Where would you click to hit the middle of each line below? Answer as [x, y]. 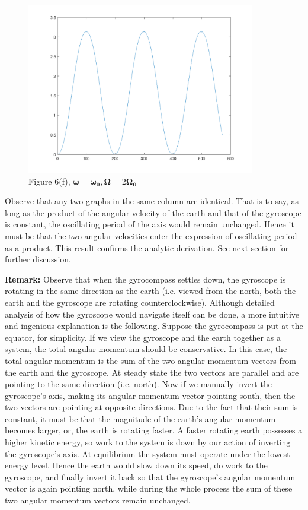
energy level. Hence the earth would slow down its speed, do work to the [136, 465]
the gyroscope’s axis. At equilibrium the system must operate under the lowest [147, 453]
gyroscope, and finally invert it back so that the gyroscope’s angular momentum [150, 476]
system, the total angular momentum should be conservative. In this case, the [146, 349]
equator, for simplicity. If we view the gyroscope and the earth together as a [143, 337]
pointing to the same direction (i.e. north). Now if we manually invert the [138, 384]
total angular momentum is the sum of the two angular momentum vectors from [150, 360]
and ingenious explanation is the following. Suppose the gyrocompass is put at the [154, 326]
